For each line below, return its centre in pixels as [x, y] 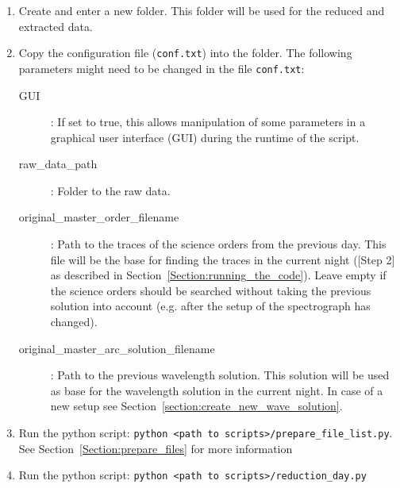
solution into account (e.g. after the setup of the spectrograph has [210, 306]
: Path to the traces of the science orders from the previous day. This [218, 244]
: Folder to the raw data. [110, 190]
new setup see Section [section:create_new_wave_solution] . [196, 406]
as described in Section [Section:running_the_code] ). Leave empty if [218, 275]
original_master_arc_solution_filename [117, 348]
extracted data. [56, 26]
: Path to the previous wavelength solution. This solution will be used [220, 375]
